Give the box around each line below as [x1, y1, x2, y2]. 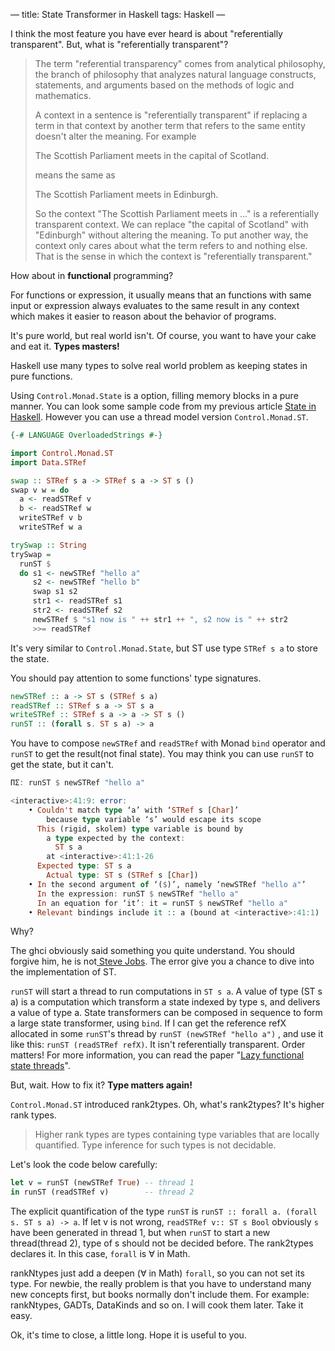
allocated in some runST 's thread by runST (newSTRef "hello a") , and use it [10, 1028, 324, 1040]
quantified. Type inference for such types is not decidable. [34, 1139, 277, 1151]
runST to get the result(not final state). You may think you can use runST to [10, 748, 315, 760]
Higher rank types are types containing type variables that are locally [34, 1129, 320, 1141]
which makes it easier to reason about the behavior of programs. [10, 310, 277, 322]
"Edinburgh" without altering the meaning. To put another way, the [34, 229, 309, 241]
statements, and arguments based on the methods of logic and [34, 79, 295, 91]
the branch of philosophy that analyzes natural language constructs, [34, 69, 317, 80]
